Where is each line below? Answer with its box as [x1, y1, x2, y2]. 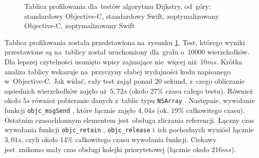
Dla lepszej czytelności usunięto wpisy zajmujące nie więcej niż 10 [4, 56, 207, 66]
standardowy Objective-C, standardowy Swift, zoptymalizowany [24, 10, 219, 21]
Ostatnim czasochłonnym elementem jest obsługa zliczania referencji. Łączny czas [4, 114, 255, 125]
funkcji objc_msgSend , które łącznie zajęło [4, 105, 136, 115]
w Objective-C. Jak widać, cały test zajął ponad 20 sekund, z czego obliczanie [4, 76, 245, 86]
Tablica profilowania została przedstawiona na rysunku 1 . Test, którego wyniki [4, 37, 245, 47]
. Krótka [216, 56, 243, 66]
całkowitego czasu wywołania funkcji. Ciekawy [75, 134, 217, 144]
